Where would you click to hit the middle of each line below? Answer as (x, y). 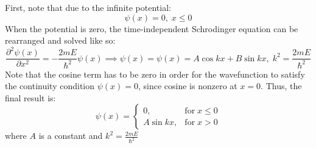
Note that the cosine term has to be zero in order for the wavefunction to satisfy (155, 74)
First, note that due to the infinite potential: (88, 7)
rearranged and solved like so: (60, 40)
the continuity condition (50, 86)
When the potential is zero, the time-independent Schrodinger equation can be (152, 28)
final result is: (30, 97)
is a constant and (71, 136)
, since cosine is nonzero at (188, 86)
